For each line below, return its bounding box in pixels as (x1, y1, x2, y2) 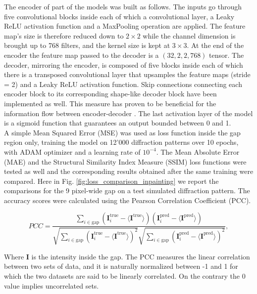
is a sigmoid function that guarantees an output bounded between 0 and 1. (4, 118, 231, 128)
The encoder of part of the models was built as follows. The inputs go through (4, 1, 242, 11)
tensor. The (209, 49, 244, 60)
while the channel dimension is (143, 30, 236, 41)
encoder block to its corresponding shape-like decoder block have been (4, 88, 217, 99)
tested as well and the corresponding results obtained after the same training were (4, 166, 254, 176)
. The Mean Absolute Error (156, 146, 240, 157)
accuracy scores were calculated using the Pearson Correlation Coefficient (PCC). (4, 195, 251, 205)
